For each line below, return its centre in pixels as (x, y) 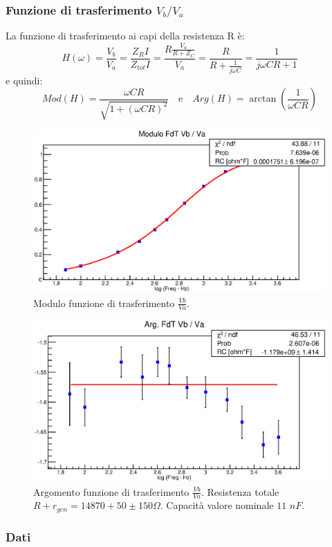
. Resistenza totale (240, 491)
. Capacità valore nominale (217, 505)
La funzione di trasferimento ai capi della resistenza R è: (125, 36)
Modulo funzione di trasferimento (104, 303)
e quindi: (24, 80)
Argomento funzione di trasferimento (111, 491)
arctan (263, 99)
